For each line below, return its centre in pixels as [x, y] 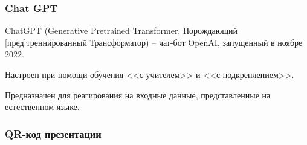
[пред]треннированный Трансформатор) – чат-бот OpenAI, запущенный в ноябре [154, 42]
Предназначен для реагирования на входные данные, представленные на [138, 95]
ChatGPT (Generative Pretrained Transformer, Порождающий [121, 31]
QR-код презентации [53, 133]
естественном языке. [42, 107]
